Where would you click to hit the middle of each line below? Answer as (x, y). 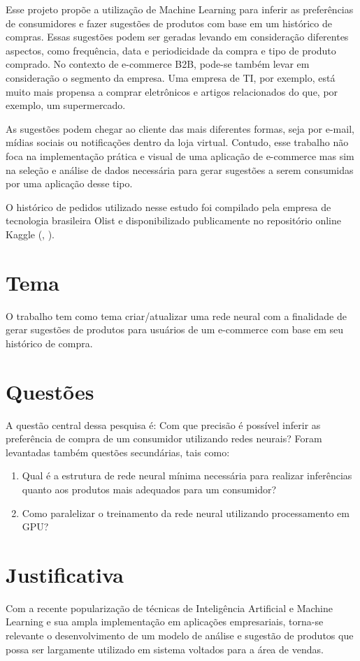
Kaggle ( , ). (30, 234)
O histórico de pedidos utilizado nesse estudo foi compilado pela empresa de (168, 206)
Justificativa (65, 574)
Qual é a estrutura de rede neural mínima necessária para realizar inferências (187, 475)
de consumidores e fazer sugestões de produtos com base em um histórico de (169, 23)
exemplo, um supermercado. (66, 105)
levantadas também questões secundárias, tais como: (118, 452)
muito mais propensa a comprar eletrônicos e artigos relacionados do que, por (172, 91)
